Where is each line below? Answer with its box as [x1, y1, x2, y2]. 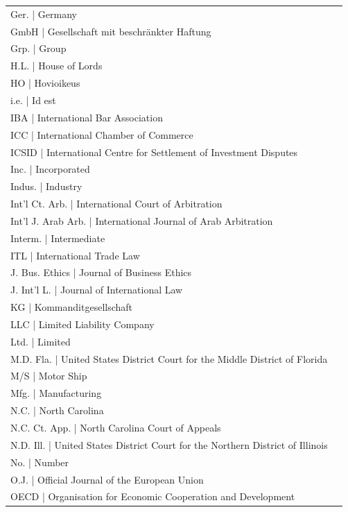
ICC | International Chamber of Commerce [10, 127, 193, 142]
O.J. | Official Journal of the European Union [10, 472, 204, 486]
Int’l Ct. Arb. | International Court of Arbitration [10, 196, 223, 211]
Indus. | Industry [10, 179, 82, 194]
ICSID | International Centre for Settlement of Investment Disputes [10, 144, 298, 159]
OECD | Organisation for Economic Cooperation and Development [10, 489, 295, 504]
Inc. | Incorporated [10, 162, 90, 176]
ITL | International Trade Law [10, 248, 140, 262]
